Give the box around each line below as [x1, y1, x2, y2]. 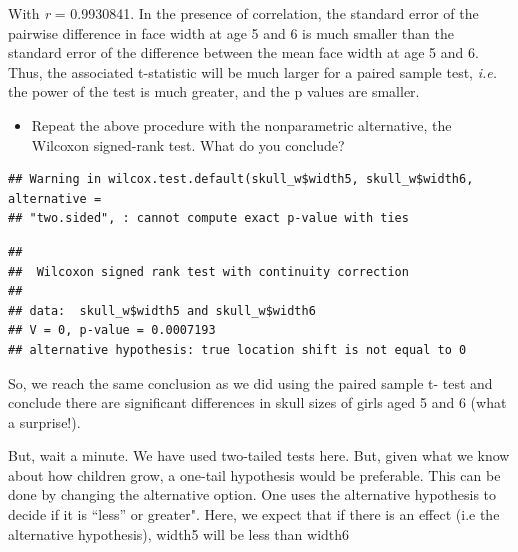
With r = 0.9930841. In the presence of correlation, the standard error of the [8, 3, 479, 23]
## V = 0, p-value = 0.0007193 [8, 323, 216, 338]
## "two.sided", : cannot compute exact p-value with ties [8, 211, 409, 226]
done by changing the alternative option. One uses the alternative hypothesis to [8, 484, 497, 505]
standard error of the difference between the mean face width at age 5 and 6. [8, 42, 479, 63]
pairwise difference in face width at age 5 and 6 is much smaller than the [8, 22, 454, 43]
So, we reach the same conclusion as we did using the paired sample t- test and [8, 372, 493, 393]
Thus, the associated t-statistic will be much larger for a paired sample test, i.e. [8, 61, 497, 82]
